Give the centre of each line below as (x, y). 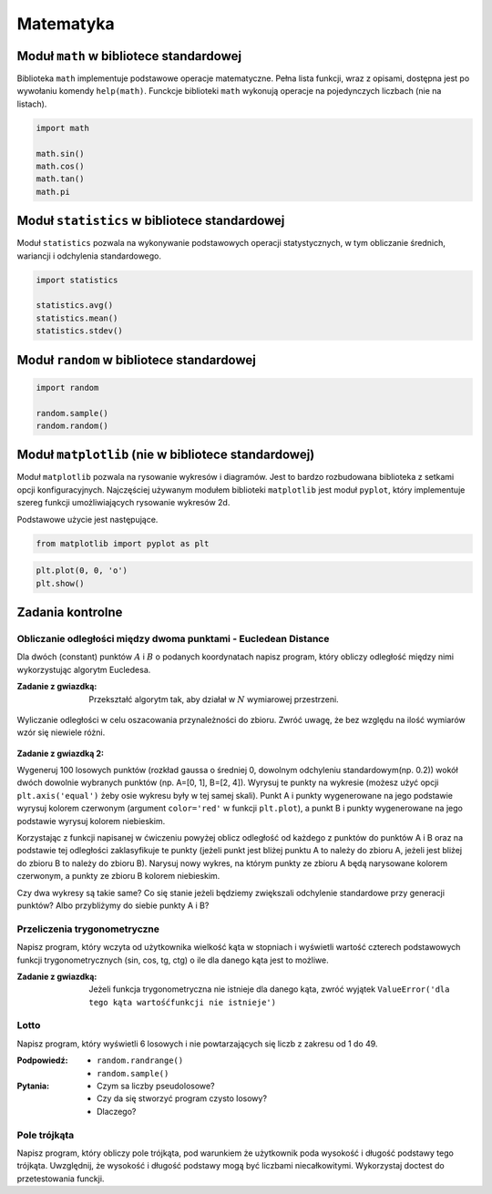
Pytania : (33, 1086)
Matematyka (66, 24)
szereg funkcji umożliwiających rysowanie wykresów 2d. (123, 503)
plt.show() (60, 583)
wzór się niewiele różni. (61, 732)
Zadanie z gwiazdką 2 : (61, 753)
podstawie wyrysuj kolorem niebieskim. (91, 821)
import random (67, 388)
